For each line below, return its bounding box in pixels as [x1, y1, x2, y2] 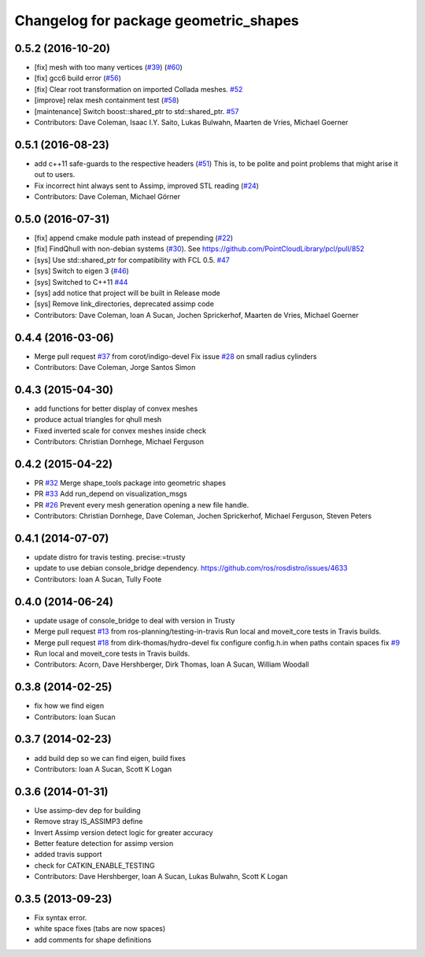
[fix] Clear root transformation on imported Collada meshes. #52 [34, 84, 243, 94]
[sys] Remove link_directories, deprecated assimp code [34, 299, 214, 309]
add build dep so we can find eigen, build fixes [34, 753, 187, 763]
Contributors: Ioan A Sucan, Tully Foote [34, 575, 162, 584]
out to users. [34, 170, 76, 179]
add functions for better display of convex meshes [34, 404, 198, 413]
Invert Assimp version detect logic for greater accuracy [34, 827, 213, 837]
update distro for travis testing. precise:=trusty [34, 552, 186, 562]
